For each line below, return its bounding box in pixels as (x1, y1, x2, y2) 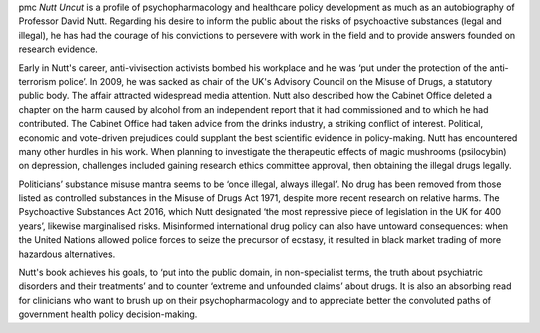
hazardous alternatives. (18, 248, 116, 260)
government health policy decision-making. (18, 308, 198, 320)
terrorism (18, 75, 57, 87)
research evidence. (18, 43, 99, 55)
